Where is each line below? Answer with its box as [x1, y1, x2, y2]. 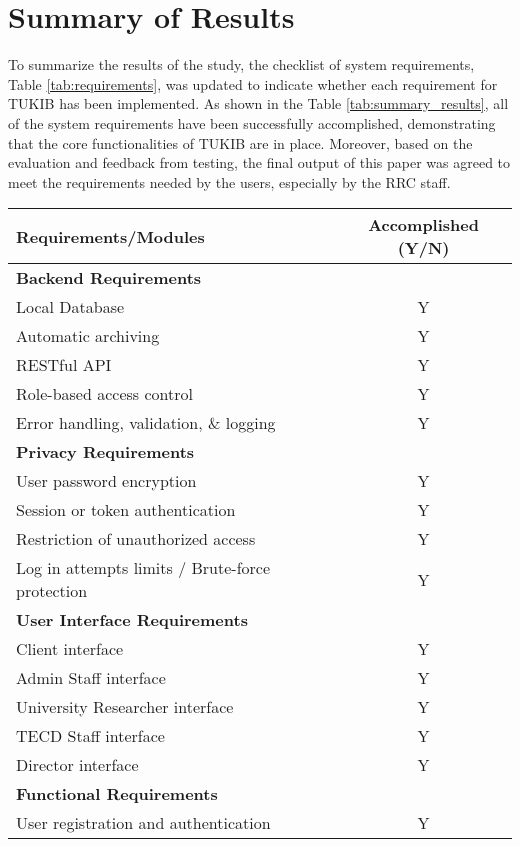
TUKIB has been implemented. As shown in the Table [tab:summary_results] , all [8, 93, 509, 114]
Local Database [16, 295, 125, 319]
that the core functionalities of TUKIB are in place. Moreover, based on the [8, 132, 473, 153]
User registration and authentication [16, 811, 271, 835]
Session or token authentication [16, 498, 236, 522]
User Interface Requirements [16, 608, 248, 632]
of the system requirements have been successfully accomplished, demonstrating [8, 112, 496, 133]
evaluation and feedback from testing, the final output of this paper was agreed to [8, 152, 511, 173]
